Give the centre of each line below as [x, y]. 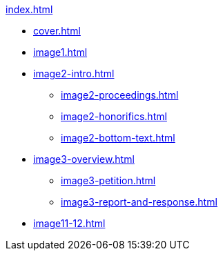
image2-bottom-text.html [118, 138]
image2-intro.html [74, 73]
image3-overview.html [84, 159]
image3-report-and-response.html [139, 202]
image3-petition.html [108, 180]
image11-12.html [69, 223]
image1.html [60, 52]
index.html [29, 9]
